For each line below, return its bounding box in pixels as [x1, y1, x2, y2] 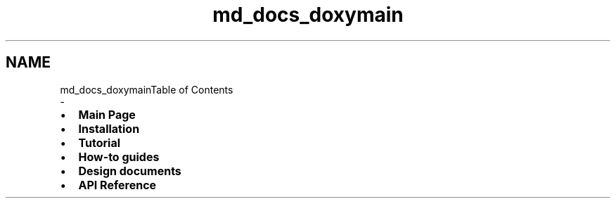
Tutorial [78, 135, 121, 150]
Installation [78, 121, 140, 136]
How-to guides [78, 149, 160, 164]
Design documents [78, 163, 181, 178]
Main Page [78, 107, 136, 122]
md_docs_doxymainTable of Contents [60, 83, 233, 96]
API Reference [78, 177, 157, 192]
